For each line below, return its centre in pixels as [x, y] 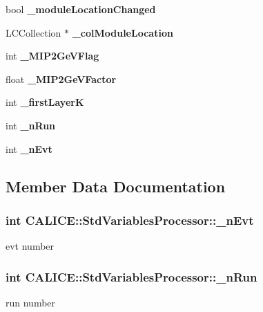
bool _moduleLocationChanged [81, 9]
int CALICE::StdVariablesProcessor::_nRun [131, 276]
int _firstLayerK [45, 102]
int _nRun [31, 125]
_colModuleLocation [123, 32]
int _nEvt [29, 148]
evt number [30, 246]
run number [31, 302]
